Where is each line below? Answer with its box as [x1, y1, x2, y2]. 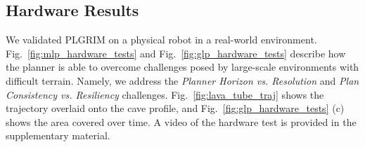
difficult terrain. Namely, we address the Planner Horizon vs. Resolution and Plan [6, 73, 359, 87]
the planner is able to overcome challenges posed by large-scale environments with [6, 59, 359, 74]
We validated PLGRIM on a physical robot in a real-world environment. [6, 32, 317, 47]
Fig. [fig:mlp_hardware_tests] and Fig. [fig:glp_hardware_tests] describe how [6, 45, 346, 60]
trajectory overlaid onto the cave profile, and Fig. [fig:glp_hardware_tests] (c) [6, 101, 345, 115]
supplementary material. [6, 128, 110, 143]
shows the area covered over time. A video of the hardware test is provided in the [6, 114, 357, 129]
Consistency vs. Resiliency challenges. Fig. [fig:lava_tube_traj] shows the [6, 87, 324, 101]
